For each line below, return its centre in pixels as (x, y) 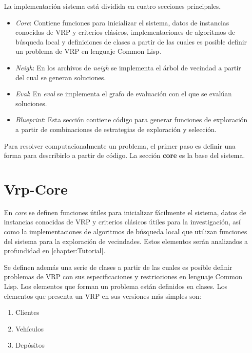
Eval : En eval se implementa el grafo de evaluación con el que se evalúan (124, 94)
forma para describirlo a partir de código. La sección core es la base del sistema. (125, 155)
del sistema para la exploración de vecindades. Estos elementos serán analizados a (126, 241)
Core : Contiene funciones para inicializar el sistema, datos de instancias (122, 22)
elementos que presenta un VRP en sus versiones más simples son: (103, 296)
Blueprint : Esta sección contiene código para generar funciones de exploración (131, 120)
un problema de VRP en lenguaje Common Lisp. (88, 51)
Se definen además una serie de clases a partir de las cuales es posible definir (118, 267)
